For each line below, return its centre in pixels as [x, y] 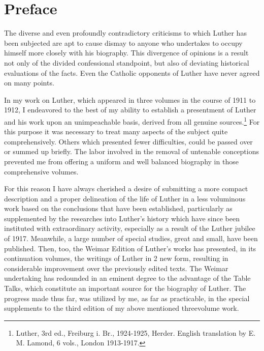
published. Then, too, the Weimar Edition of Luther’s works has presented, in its [130, 248]
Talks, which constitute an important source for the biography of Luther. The [125, 288]
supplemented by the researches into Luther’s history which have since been [122, 218]
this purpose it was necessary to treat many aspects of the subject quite [116, 131]
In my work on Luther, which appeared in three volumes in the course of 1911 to [130, 99]
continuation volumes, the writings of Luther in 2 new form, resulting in [116, 258]
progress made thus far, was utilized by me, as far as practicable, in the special [127, 298]
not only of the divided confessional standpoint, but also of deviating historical [127, 62]
